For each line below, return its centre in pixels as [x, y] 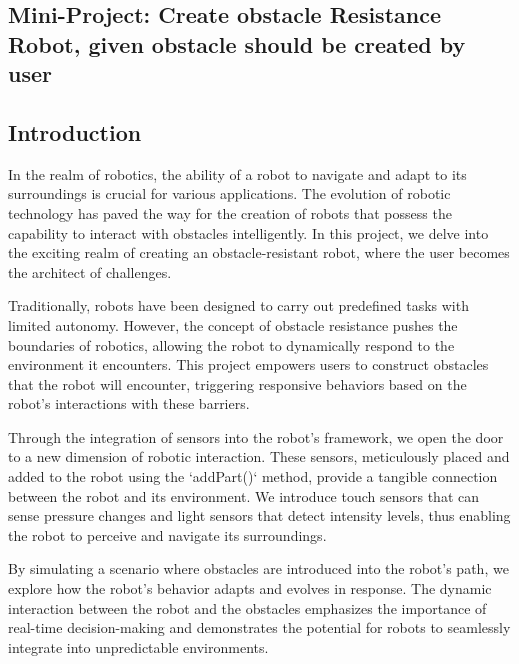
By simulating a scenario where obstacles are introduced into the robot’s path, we [258, 568]
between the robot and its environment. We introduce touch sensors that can [244, 495]
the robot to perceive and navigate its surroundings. [167, 534]
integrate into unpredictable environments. [138, 646]
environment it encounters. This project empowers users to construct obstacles [248, 364]
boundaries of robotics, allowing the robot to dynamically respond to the [231, 344]
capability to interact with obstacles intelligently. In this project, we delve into [248, 232]
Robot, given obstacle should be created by [237, 43]
